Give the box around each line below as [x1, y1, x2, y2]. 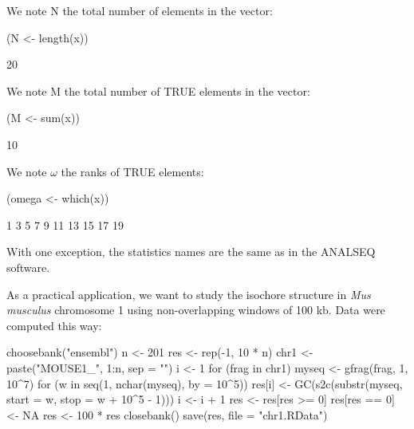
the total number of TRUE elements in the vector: [64, 82, 310, 99]
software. [6, 258, 50, 275]
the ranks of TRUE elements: [61, 163, 204, 179]
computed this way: [6, 317, 102, 333]
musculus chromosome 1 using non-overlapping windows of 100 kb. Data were [6, 301, 385, 318]
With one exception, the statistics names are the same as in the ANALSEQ [6, 243, 376, 260]
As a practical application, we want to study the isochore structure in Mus [6, 285, 371, 302]
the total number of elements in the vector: [62, 2, 273, 18]
